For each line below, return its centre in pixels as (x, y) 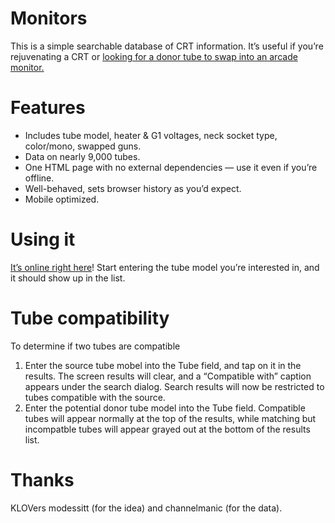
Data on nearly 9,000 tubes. (82, 156)
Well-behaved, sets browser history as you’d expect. (133, 188)
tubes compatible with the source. (95, 397)
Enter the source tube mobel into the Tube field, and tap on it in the (163, 365)
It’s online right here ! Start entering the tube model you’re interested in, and (165, 267)
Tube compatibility (90, 318)
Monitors (49, 18)
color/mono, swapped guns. (83, 146)
